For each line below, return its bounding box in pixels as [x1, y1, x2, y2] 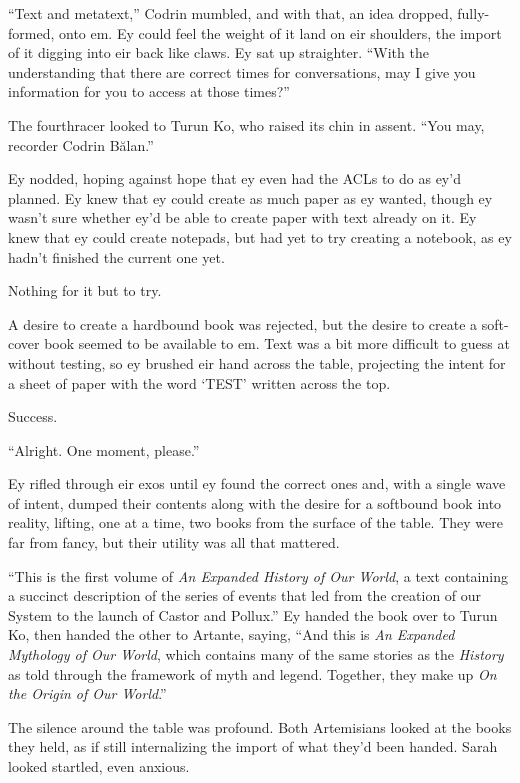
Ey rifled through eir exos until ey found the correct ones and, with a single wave [8, 473, 506, 494]
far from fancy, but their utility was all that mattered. [8, 532, 340, 553]
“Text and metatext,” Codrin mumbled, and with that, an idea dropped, [8, 3, 453, 23]
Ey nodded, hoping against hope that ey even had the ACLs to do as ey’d [8, 168, 461, 189]
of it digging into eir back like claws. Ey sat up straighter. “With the [8, 42, 429, 63]
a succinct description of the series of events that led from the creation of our [8, 585, 482, 606]
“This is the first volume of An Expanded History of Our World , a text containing [8, 565, 508, 586]
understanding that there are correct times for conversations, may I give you [8, 61, 476, 82]
